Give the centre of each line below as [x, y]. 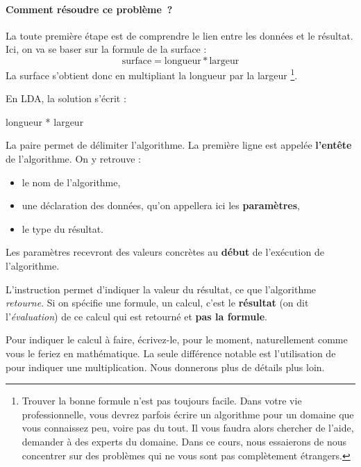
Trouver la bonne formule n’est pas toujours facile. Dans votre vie [162, 401]
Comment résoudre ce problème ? [89, 9]
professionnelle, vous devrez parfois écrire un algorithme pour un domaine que [188, 414]
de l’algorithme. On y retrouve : [73, 159]
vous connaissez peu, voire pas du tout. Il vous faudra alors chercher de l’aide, [188, 428]
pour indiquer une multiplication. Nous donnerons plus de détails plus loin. [165, 367]
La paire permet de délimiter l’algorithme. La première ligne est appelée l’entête [179, 145]
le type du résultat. [62, 228]
